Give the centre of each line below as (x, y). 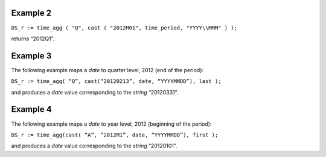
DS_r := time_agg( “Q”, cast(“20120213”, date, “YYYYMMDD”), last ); (116, 82)
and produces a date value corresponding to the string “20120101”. (94, 146)
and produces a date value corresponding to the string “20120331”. (95, 92)
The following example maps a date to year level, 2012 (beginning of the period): (111, 124)
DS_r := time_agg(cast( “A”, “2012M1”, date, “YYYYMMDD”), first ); (115, 135)
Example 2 (31, 13)
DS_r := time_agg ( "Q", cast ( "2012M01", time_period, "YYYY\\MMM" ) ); (124, 28)
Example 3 (31, 56)
